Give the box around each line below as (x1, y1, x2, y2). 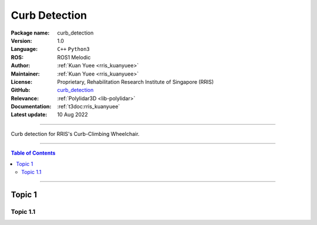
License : (11, 78, 32, 85)
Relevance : (11, 94, 39, 102)
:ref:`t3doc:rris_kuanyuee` (57, 103, 120, 110)
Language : (11, 46, 38, 53)
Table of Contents (11, 149, 56, 156)
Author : (11, 62, 31, 69)
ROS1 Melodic (57, 53, 91, 61)
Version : (11, 37, 32, 44)
